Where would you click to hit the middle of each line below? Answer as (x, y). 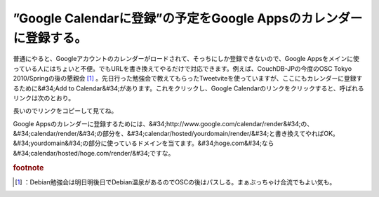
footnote (28, 168)
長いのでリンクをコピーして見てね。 (65, 111)
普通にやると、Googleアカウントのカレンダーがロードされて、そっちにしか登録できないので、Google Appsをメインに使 (186, 59)
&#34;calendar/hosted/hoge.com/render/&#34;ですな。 (94, 153)
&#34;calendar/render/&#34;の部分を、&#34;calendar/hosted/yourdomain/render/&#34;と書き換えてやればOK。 (176, 134)
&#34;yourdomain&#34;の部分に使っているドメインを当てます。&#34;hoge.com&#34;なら (144, 143)
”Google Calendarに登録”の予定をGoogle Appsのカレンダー (188, 18)
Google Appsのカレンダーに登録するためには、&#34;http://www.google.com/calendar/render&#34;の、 (163, 123)
